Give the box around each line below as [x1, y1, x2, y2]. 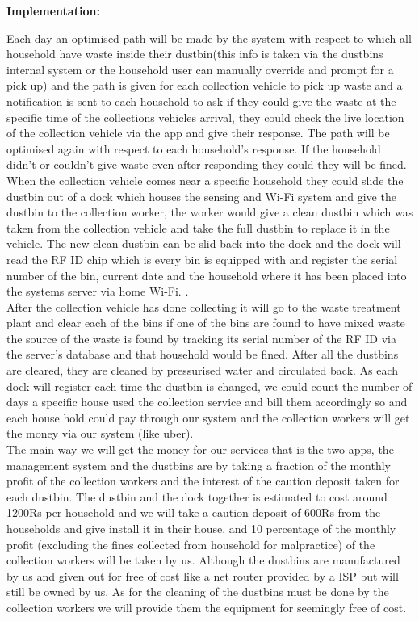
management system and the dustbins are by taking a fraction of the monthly [6, 456, 391, 473]
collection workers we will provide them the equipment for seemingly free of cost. [6, 598, 407, 615]
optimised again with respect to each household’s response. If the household [6, 140, 381, 157]
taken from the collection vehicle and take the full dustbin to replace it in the [6, 219, 390, 236]
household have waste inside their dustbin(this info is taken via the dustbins [6, 45, 383, 62]
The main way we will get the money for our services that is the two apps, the [6, 441, 394, 458]
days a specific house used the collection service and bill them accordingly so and [6, 393, 408, 410]
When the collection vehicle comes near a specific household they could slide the [6, 171, 404, 188]
